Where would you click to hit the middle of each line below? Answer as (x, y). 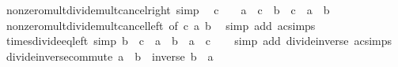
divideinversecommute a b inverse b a (110, 56)
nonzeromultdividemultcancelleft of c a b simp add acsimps (161, 25)
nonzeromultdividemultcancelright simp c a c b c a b (168, 9)
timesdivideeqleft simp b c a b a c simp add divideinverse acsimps (199, 41)
